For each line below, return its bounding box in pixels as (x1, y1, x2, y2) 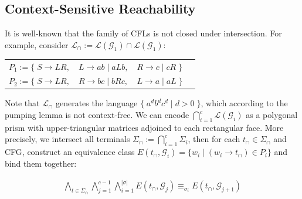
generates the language (55, 97, 138, 109)
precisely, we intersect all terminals (5, 133, 130, 145)
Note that (5, 97, 40, 109)
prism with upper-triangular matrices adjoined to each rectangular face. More (5, 121, 284, 133)
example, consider (5, 38, 69, 50)
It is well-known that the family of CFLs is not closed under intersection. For (5, 27, 282, 39)
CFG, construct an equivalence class (5, 146, 135, 158)
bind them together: (5, 157, 77, 170)
